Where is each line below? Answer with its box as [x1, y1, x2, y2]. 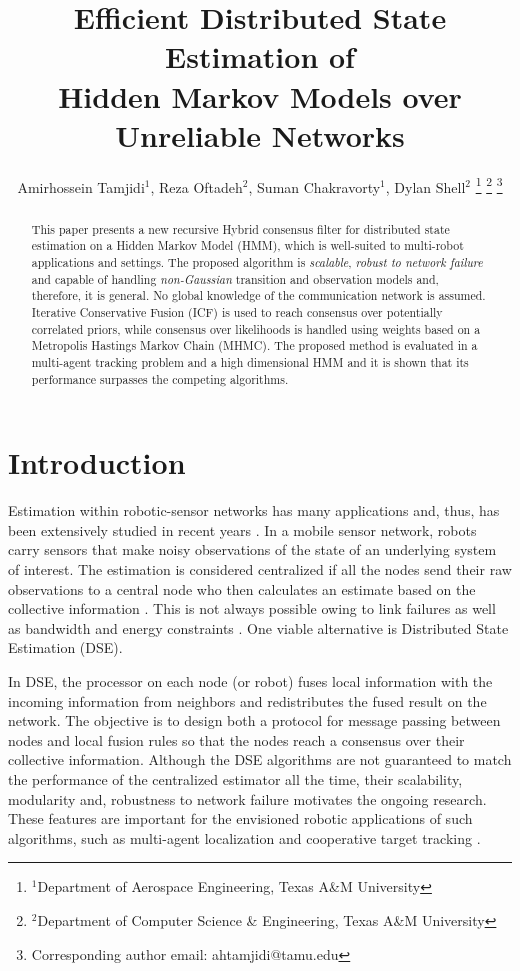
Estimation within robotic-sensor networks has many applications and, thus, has [8, 500, 500, 521]
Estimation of [165, 36, 355, 77]
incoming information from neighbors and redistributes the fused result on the [8, 690, 487, 711]
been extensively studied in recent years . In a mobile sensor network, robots [8, 519, 477, 540]
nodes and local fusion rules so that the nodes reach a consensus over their [8, 729, 465, 750]
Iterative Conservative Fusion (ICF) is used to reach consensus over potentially [31, 304, 443, 321]
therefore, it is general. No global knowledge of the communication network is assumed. [31, 287, 486, 304]
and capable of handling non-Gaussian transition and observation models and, [31, 270, 439, 287]
